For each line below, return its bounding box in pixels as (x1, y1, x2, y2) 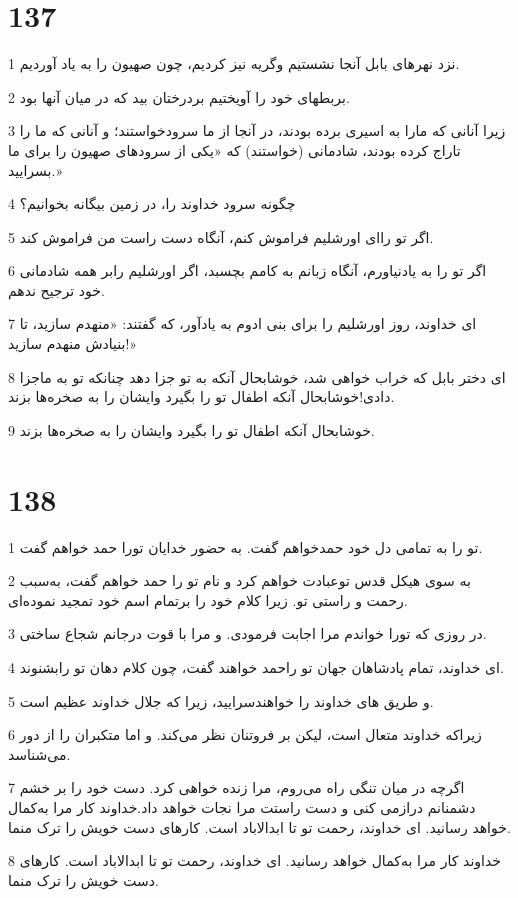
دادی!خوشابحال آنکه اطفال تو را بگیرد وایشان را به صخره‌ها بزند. (8, 386, 395, 407)
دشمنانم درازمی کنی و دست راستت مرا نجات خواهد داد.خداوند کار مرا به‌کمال (8, 796, 476, 817)
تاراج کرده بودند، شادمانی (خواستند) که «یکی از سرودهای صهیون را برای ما (8, 139, 461, 160)
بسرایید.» (8, 159, 62, 180)
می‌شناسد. (8, 743, 71, 764)
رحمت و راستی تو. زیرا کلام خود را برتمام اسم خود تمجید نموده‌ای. (8, 589, 408, 610)
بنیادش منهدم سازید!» (8, 333, 138, 354)
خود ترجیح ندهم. (8, 279, 105, 300)
